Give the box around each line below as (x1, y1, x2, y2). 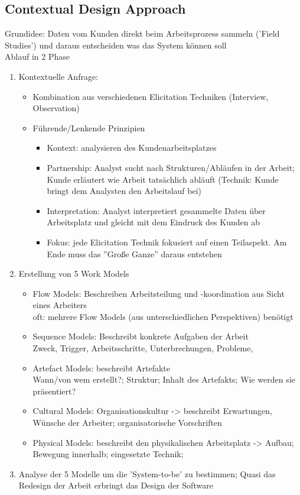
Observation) (32, 102, 80, 114)
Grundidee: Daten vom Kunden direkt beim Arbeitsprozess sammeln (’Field (5, 27, 280, 40)
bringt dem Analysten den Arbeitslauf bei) (47, 185, 201, 197)
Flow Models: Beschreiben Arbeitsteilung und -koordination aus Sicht (32, 287, 285, 299)
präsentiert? (32, 384, 76, 397)
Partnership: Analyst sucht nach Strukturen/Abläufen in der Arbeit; (47, 161, 295, 173)
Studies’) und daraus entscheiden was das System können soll (5, 38, 227, 51)
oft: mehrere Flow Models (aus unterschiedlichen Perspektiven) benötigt (32, 310, 294, 322)
